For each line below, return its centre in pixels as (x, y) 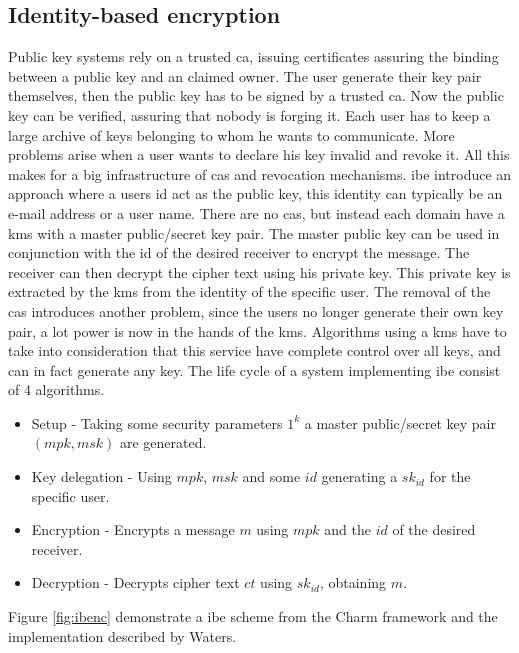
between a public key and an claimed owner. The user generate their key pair (245, 75)
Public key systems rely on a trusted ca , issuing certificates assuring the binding (253, 56)
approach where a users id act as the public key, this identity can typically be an (255, 193)
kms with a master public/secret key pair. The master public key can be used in (254, 232)
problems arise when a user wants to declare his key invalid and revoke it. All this (259, 154)
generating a (359, 476)
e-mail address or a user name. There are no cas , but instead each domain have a (256, 212)
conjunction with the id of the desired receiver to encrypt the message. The (239, 252)
